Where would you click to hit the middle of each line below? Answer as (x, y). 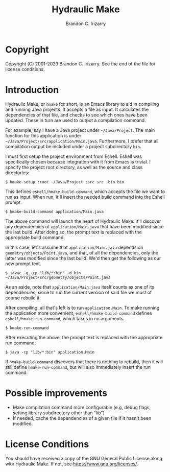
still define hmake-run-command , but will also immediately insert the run (78, 367)
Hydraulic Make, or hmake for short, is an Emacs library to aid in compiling (82, 104)
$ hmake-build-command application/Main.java (54, 211)
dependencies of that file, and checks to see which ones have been (77, 115)
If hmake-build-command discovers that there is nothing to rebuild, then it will (84, 362)
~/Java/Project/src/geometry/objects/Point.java (58, 277)
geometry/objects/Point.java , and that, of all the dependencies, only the (82, 253)
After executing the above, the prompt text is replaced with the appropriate (84, 337)
